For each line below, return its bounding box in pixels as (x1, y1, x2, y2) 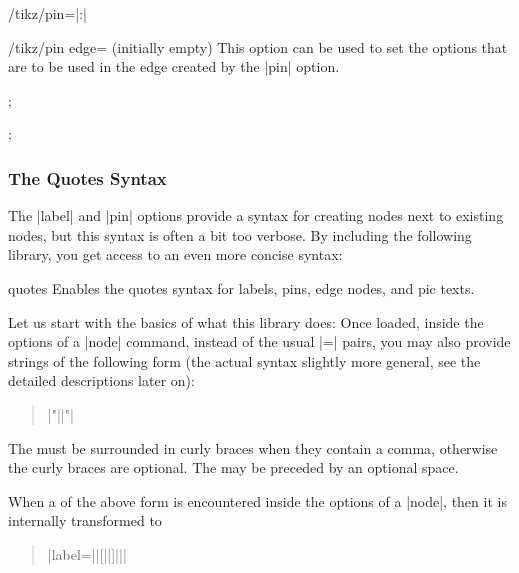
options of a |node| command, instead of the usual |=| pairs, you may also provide (8, 331, 511, 352)
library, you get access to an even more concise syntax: (8, 244, 343, 265)
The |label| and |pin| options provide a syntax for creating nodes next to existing (8, 205, 504, 226)
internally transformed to (8, 510, 162, 531)
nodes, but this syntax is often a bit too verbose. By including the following (8, 224, 472, 245)
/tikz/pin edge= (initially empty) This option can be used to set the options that (8, 36, 508, 57)
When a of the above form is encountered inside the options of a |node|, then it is (8, 490, 507, 511)
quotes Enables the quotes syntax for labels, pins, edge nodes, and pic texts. (8, 277, 475, 298)
